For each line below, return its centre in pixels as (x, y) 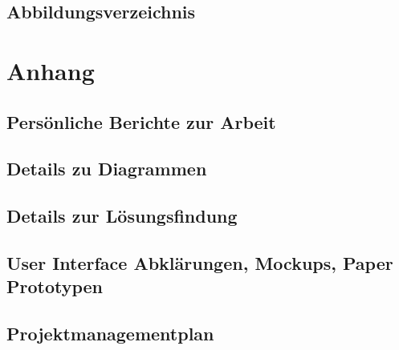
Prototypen (55, 286)
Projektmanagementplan (110, 334)
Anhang (51, 70)
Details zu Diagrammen (107, 169)
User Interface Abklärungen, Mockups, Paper (200, 262)
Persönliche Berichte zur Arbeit (141, 121)
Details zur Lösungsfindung (122, 216)
